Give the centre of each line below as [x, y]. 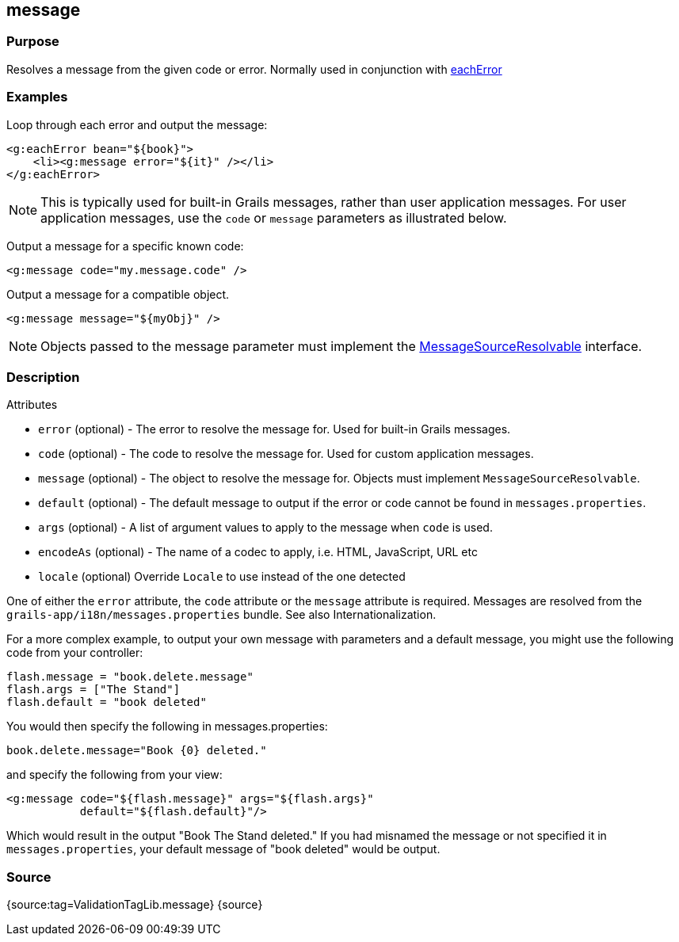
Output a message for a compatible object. [118, 294]
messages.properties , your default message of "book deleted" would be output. [223, 849]
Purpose [33, 42]
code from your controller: [75, 653]
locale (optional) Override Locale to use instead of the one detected [222, 577]
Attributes [32, 405]
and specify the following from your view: [114, 775]
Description [43, 377]
